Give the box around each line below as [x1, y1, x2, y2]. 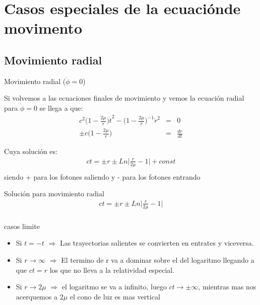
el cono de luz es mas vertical [70, 291, 160, 301]
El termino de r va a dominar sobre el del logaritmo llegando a [61, 255, 254, 265]
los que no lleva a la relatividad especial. [49, 264, 175, 275]
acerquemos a [16, 291, 57, 301]
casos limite [4, 220, 40, 231]
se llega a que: [39, 102, 83, 113]
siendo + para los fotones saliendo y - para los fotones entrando [4, 171, 201, 182]
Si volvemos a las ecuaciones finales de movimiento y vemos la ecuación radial [4, 93, 244, 103]
